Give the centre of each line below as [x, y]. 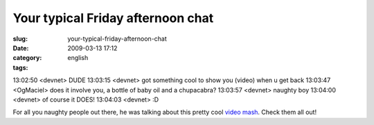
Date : [21, 48]
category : [27, 58]
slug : [20, 39]
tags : [20, 67]
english [78, 58]
